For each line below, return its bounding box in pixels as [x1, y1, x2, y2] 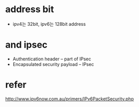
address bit [5, 4, 54, 15]
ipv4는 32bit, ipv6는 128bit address [12, 21, 86, 27]
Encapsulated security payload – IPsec [12, 61, 94, 67]
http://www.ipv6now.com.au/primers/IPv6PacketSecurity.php [5, 95, 134, 102]
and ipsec [5, 39, 48, 51]
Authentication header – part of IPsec [12, 56, 92, 62]
